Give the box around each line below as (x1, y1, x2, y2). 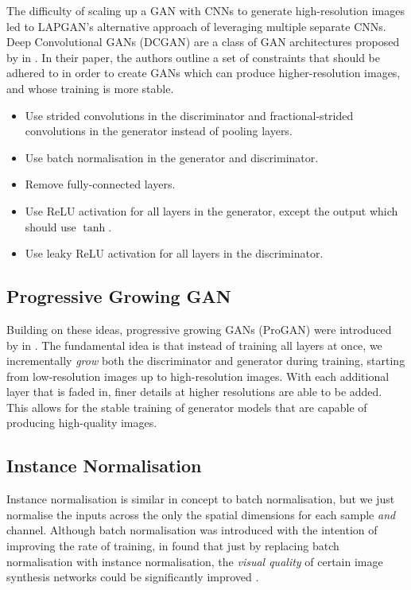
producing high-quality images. (6, 414, 157, 431)
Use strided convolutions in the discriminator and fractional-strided (25, 107, 354, 123)
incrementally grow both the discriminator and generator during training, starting (6, 352, 405, 369)
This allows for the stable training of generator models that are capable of (6, 398, 367, 415)
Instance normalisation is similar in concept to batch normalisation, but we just (6, 491, 395, 507)
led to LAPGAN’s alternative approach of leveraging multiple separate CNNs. (6, 17, 386, 34)
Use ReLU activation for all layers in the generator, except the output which (25, 202, 398, 219)
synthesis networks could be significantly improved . (6, 569, 259, 585)
